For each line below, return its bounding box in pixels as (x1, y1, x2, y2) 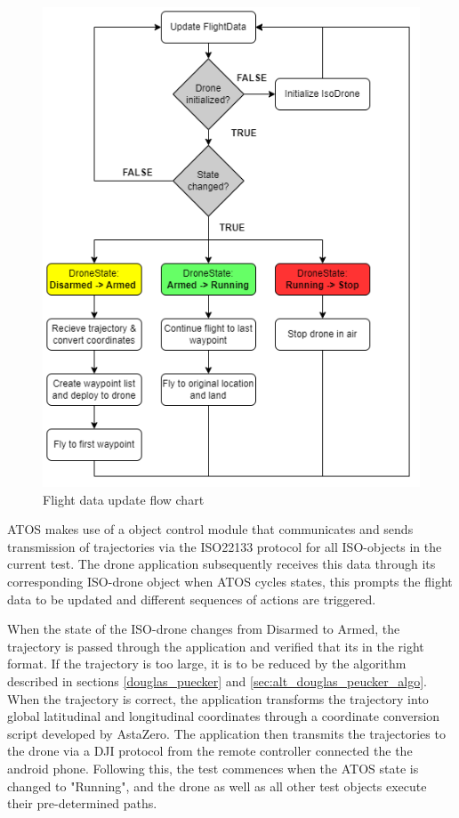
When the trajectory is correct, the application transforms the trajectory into (7, 689, 429, 708)
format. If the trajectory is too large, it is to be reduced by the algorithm (7, 654, 407, 673)
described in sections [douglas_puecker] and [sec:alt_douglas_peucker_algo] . (7, 672, 427, 690)
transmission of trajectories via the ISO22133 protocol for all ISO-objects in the (7, 537, 442, 555)
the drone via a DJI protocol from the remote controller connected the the (7, 741, 413, 760)
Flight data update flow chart (43, 490, 205, 508)
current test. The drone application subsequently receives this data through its (7, 555, 436, 573)
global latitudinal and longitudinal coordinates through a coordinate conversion (7, 707, 440, 725)
